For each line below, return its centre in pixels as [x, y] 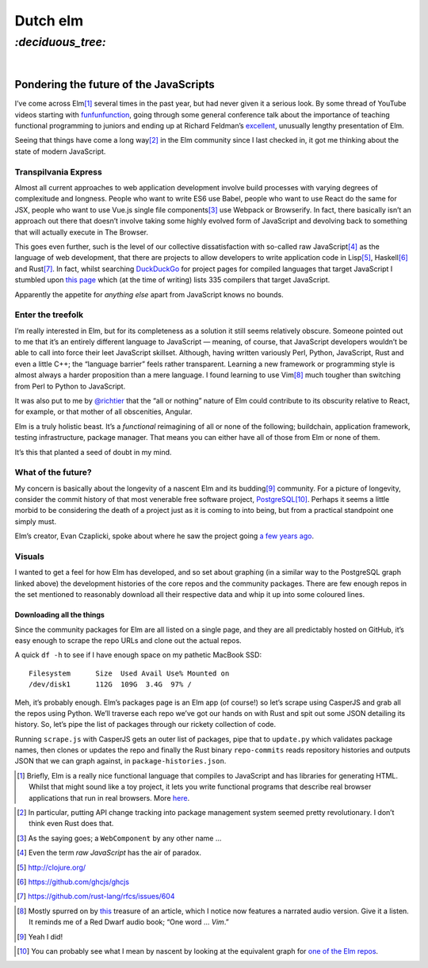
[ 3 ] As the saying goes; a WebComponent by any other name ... [119, 838]
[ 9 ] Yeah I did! [40, 936]
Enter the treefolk [49, 315]
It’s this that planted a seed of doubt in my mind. [93, 452]
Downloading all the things [59, 615]
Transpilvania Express [58, 172]
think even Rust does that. [71, 824]
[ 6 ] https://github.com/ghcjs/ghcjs [73, 882]
